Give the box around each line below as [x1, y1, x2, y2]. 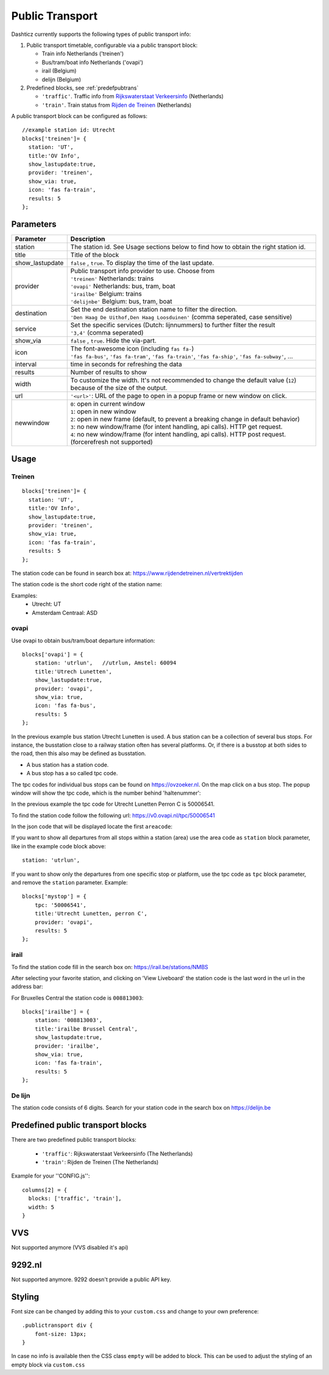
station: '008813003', [34, 1017, 103, 1024]
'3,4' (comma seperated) [70, 328, 144, 336]
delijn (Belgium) [41, 76, 82, 83]
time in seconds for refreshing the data [70, 360, 182, 368]
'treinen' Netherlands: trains [70, 274, 154, 283]
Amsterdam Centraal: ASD [32, 609, 97, 616]
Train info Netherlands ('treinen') [41, 50, 124, 57]
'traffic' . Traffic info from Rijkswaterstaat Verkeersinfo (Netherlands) [41, 93, 224, 100]
